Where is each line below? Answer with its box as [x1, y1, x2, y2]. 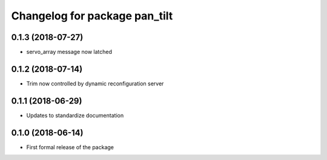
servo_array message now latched [26, 48, 112, 56]
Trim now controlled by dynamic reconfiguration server [26, 79, 164, 87]
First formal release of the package [26, 143, 114, 151]
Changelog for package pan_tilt [11, 9, 173, 22]
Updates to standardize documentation [26, 112, 124, 119]
